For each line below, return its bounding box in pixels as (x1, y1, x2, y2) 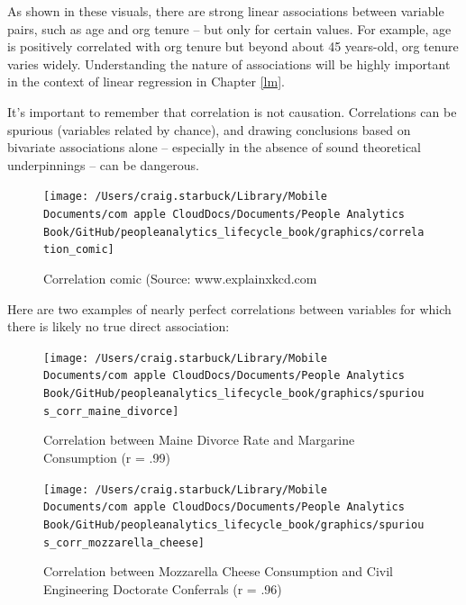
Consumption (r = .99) (43, 447, 170, 466)
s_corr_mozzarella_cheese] (43, 536, 205, 549)
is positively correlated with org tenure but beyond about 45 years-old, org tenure (7, 37, 459, 56)
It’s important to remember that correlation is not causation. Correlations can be (7, 102, 457, 121)
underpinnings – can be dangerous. (7, 155, 199, 174)
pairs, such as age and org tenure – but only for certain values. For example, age (7, 19, 452, 38)
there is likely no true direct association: (7, 317, 230, 336)
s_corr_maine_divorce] (43, 404, 179, 418)
